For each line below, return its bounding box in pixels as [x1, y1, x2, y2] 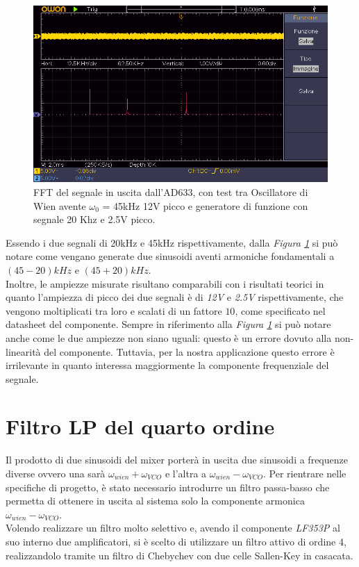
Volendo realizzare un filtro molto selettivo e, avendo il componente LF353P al [6, 520, 340, 535]
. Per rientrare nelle [262, 466, 347, 481]
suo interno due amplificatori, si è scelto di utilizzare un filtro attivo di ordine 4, [6, 534, 347, 548]
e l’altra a [165, 466, 207, 481]
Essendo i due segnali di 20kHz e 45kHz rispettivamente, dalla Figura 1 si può [6, 235, 338, 249]
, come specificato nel [235, 303, 326, 318]
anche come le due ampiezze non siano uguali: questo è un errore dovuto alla [6, 330, 332, 345]
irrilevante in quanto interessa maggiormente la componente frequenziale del [6, 358, 329, 372]
